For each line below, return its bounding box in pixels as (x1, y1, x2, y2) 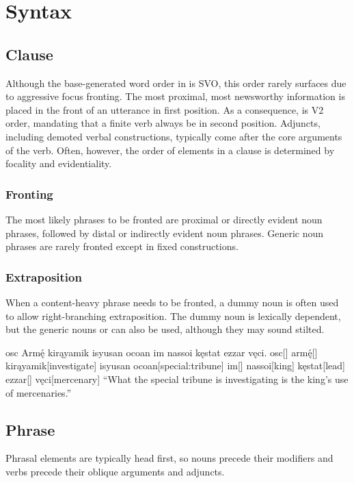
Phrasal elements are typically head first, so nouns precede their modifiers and (5, 451, 333, 465)
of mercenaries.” (5, 385, 72, 399)
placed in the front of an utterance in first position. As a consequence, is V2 (5, 102, 324, 116)
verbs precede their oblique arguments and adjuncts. (5, 464, 225, 478)
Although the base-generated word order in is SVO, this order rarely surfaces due (5, 75, 346, 90)
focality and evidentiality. (5, 156, 112, 171)
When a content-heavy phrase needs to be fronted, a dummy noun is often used (5, 295, 339, 309)
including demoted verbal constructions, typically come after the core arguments (5, 129, 342, 143)
